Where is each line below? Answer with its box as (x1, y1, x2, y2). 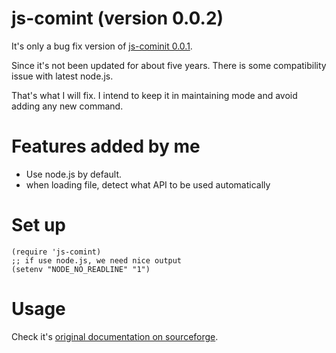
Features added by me (11, 135, 201, 158)
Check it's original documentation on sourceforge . (11, 330, 219, 342)
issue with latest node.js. (11, 70, 114, 82)
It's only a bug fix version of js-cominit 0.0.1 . (11, 40, 193, 52)
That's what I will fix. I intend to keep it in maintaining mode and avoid (11, 89, 298, 101)
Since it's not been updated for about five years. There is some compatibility (11, 59, 327, 71)
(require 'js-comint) (11, 247, 102, 257)
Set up (11, 214, 66, 237)
